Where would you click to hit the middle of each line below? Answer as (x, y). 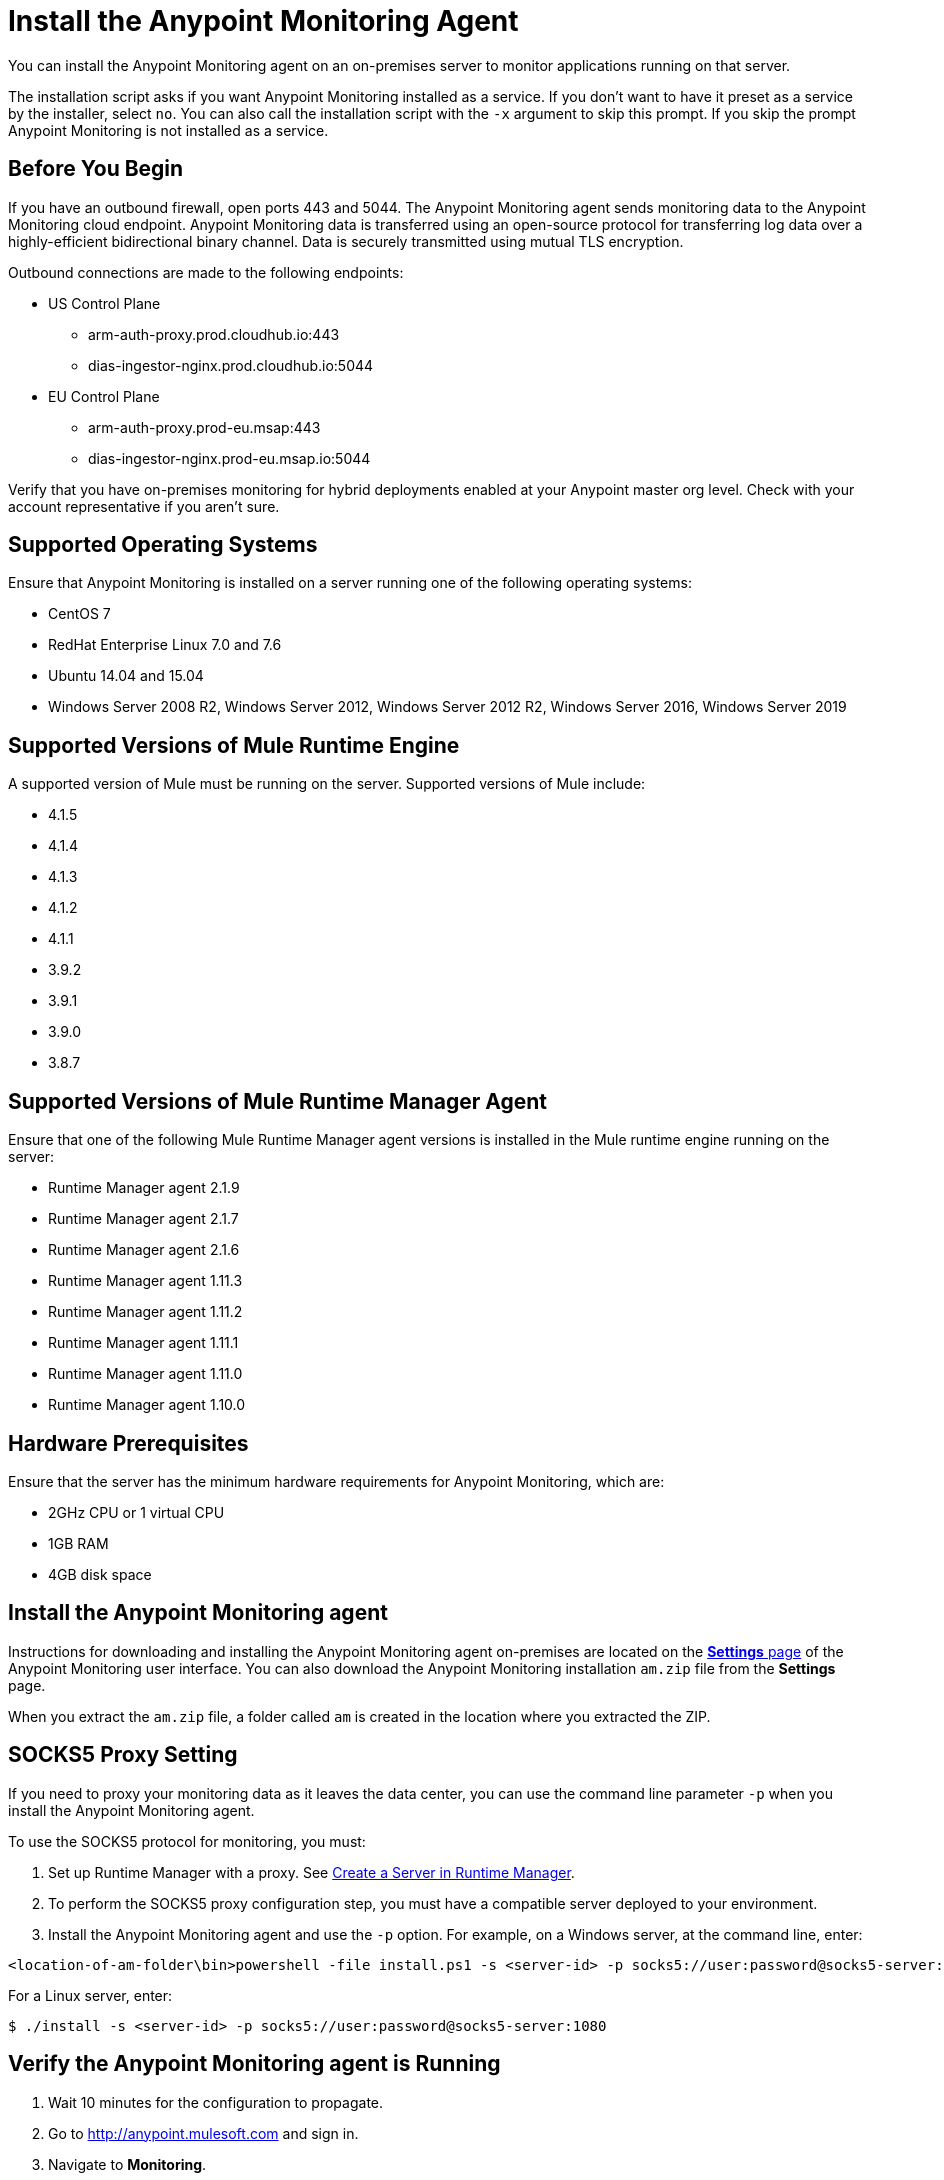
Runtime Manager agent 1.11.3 (145, 1281)
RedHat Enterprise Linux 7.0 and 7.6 (165, 645)
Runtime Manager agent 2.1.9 (144, 1188)
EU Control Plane (104, 396)
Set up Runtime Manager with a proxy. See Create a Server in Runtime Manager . (311, 1872)
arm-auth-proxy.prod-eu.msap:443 (204, 427)
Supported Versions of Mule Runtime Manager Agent (277, 1101)
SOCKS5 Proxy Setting (123, 1755)
